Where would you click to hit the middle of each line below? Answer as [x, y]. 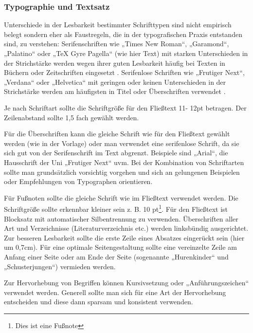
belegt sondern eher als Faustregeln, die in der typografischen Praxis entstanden [123, 34]
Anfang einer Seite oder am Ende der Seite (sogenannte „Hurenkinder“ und [116, 256]
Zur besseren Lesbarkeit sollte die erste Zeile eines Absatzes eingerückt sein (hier [124, 237]
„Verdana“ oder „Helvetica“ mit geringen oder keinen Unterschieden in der [115, 82]
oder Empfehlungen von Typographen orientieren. [78, 181]
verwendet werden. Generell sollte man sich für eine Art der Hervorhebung [115, 292]
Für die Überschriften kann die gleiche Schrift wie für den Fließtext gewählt [117, 134]
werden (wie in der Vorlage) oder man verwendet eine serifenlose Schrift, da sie [122, 143]
